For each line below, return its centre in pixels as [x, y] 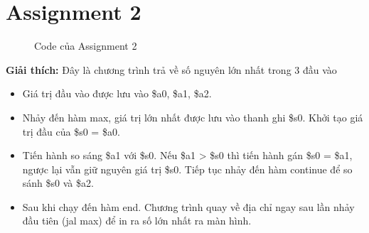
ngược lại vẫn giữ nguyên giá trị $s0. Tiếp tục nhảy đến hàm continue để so [187, 169]
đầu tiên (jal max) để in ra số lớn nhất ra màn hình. [137, 221]
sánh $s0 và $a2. [58, 183]
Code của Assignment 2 [86, 46]
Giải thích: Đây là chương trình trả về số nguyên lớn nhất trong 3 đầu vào [171, 69]
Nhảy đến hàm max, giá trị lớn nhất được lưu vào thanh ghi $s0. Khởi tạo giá [193, 117]
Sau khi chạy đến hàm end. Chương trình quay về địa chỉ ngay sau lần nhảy [188, 206]
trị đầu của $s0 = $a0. [71, 131]
